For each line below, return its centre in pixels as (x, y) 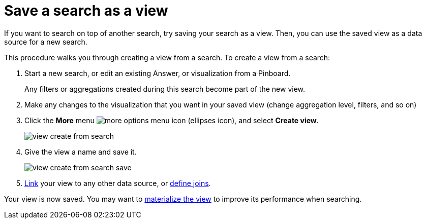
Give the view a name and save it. (81, 152)
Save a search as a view (86, 11)
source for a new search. (46, 42)
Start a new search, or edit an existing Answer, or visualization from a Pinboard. (158, 73)
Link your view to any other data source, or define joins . (118, 183)
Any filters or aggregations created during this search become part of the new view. (165, 89)
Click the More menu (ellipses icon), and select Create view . (172, 120)
